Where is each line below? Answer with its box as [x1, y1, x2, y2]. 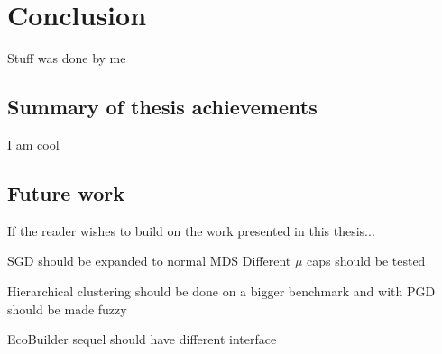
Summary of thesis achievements [7, 93, 318, 121]
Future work [7, 178, 125, 206]
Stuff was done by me [7, 49, 126, 68]
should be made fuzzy [7, 299, 127, 318]
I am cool [7, 134, 60, 153]
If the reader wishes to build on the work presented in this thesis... [7, 221, 375, 240]
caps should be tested [307, 251, 426, 270]
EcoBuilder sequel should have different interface [7, 330, 277, 349]
